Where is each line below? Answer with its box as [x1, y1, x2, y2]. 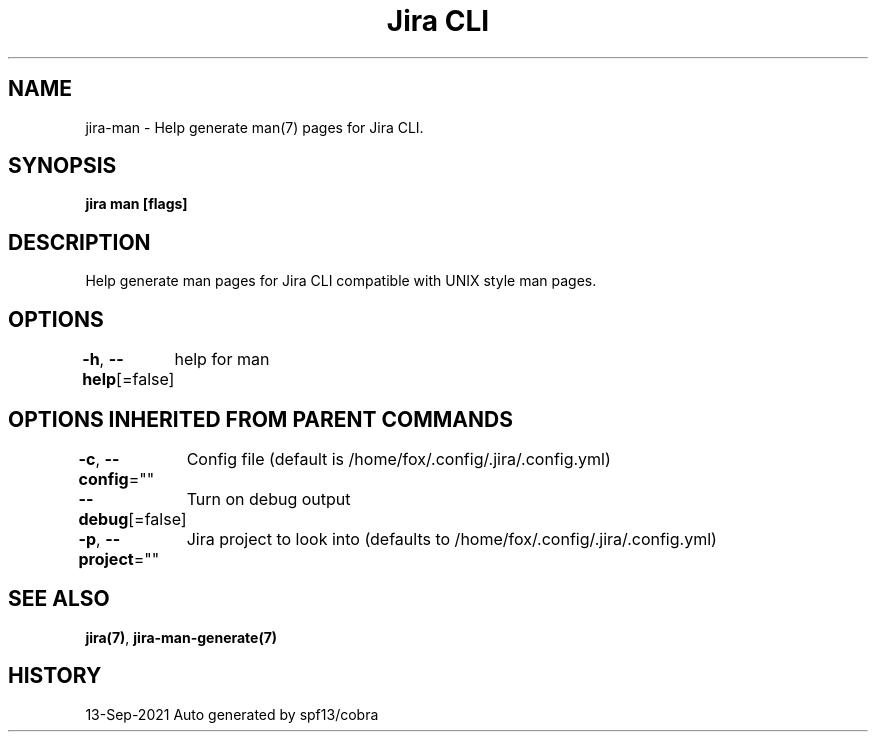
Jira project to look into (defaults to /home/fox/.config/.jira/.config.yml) [186, 528, 717, 549]
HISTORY [8, 663, 102, 689]
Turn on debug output [186, 488, 351, 509]
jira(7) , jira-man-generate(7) [85, 628, 278, 646]
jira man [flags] [85, 195, 188, 213]
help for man [174, 349, 270, 370]
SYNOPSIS [8, 153, 117, 179]
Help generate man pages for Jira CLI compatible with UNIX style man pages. [85, 272, 597, 290]
